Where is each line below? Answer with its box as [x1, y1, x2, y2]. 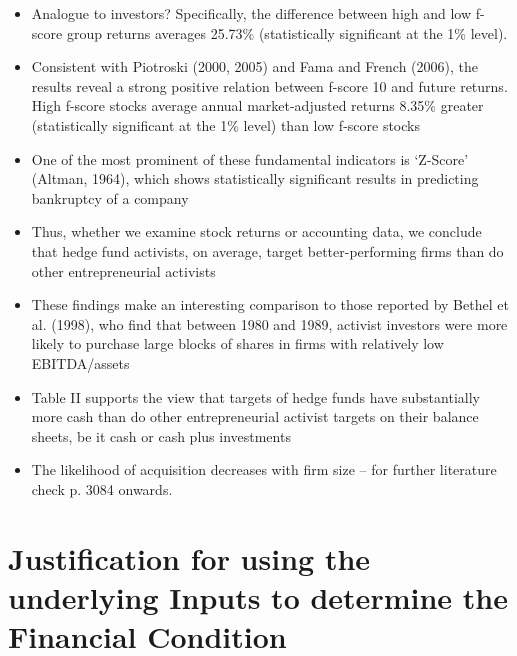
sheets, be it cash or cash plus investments [31, 425, 291, 446]
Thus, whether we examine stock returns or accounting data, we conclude [31, 221, 482, 242]
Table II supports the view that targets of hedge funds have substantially [31, 386, 480, 407]
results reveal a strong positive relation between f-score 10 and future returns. [31, 75, 508, 96]
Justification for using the [8, 537, 371, 578]
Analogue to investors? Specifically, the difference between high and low [31, 3, 472, 23]
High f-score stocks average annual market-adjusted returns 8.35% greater [31, 95, 484, 116]
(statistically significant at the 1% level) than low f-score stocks [31, 114, 420, 135]
